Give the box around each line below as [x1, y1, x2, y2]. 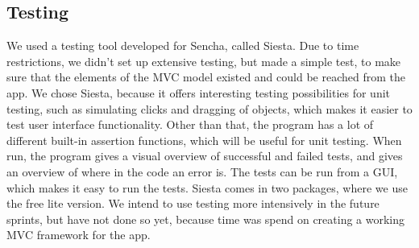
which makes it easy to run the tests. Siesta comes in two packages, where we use [6, 179, 408, 196]
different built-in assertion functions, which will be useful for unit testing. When [6, 131, 402, 148]
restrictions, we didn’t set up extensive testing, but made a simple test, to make [6, 52, 401, 69]
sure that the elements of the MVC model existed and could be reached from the [6, 68, 405, 85]
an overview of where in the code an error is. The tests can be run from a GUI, [6, 163, 398, 180]
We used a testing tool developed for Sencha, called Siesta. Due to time [6, 37, 359, 54]
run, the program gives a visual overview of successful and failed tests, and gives [6, 147, 403, 164]
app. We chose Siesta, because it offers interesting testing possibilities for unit [6, 84, 391, 101]
